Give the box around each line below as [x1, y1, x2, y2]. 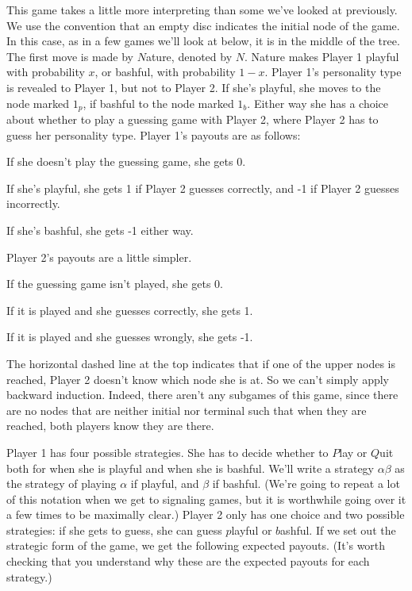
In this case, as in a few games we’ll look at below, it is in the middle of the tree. [6, 33, 400, 49]
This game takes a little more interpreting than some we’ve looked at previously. [6, 2, 398, 17]
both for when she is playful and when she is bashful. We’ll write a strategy [6, 459, 374, 476]
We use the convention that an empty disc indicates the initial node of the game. [6, 17, 400, 33]
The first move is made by [6, 48, 133, 64]
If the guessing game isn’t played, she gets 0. [6, 275, 223, 292]
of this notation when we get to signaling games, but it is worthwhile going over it [6, 490, 406, 507]
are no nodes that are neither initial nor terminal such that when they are [6, 401, 367, 418]
